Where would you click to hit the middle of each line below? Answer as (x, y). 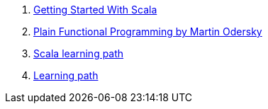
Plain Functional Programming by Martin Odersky (148, 31)
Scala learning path (79, 53)
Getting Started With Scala (95, 10)
